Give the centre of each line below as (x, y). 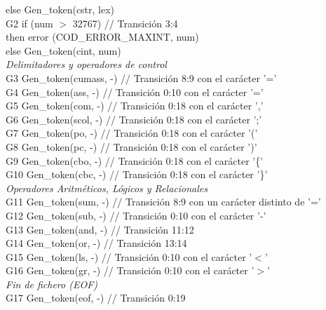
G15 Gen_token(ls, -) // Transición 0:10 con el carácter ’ (129, 256)
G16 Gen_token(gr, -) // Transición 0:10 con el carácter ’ (130, 270)
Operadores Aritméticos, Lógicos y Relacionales (107, 188)
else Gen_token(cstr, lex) (60, 9)
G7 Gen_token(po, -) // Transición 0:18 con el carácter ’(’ (132, 133)
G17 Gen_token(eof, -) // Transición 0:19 (96, 298)
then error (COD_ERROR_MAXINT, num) (102, 37)
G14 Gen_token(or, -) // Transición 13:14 (96, 243)
